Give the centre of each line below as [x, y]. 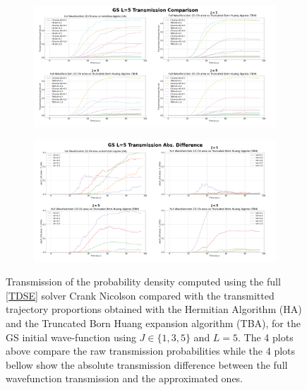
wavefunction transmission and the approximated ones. [125, 378]
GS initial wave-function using [71, 337]
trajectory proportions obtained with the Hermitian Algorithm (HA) [154, 309]
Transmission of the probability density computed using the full [143, 282]
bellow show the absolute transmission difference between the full [147, 364]
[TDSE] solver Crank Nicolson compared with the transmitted [140, 295]
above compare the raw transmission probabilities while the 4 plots [151, 351]
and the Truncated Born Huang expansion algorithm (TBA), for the [153, 323]
